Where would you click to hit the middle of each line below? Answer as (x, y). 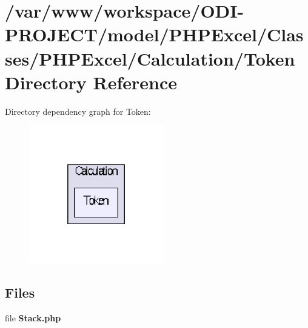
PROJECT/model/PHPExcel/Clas (154, 34)
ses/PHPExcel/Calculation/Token (150, 58)
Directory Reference (91, 82)
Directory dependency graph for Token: (78, 111)
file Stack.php (33, 317)
